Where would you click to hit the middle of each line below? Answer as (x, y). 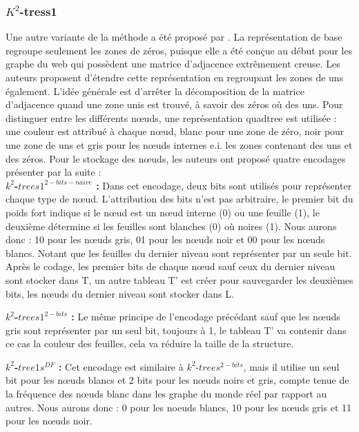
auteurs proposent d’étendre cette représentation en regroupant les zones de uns (175, 77)
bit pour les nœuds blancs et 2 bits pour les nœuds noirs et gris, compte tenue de (177, 380)
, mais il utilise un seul (291, 366)
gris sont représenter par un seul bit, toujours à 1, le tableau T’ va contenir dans (176, 330)
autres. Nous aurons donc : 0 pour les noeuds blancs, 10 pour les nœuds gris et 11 (179, 407)
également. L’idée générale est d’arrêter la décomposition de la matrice (155, 91)
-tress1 (38, 11)
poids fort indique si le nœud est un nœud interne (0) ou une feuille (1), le (163, 212)
